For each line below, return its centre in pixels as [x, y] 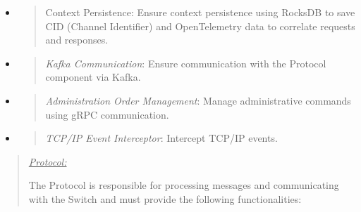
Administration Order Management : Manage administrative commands [198, 100]
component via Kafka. [93, 77]
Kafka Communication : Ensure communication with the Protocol [186, 63]
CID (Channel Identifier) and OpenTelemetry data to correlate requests [200, 26]
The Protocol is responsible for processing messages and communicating [184, 185]
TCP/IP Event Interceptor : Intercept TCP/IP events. [161, 138]
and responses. [77, 40]
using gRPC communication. [107, 114]
